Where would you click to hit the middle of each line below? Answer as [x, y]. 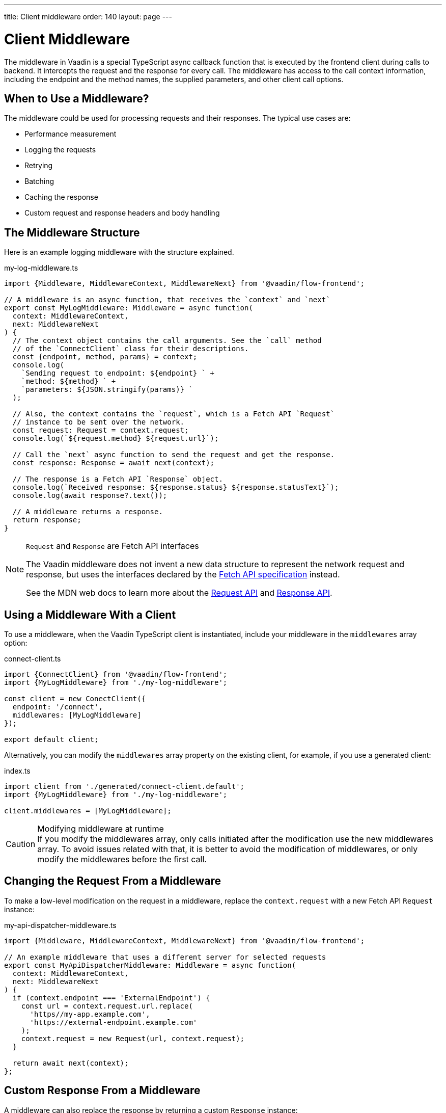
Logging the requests [60, 150]
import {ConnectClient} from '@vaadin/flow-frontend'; [116, 674]
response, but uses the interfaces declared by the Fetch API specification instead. [183, 575]
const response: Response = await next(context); [114, 463]
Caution [21, 844]
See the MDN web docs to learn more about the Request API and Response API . [179, 593]
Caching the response [61, 197]
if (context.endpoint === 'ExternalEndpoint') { [111, 998]
